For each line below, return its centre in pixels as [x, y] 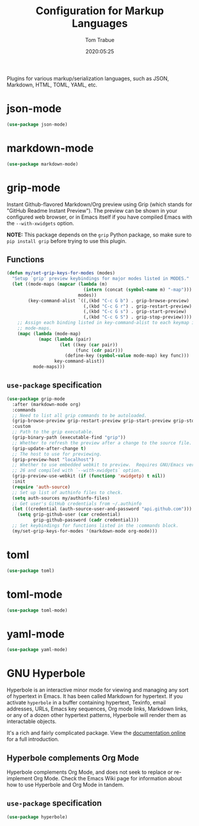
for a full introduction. [33, 739]
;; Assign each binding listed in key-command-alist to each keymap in [107, 323]
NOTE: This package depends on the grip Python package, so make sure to [99, 235]
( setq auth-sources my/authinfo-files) [61, 498]
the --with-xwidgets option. [40, 223]
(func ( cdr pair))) [99, 350]
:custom [22, 427]
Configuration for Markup [100, 11]
